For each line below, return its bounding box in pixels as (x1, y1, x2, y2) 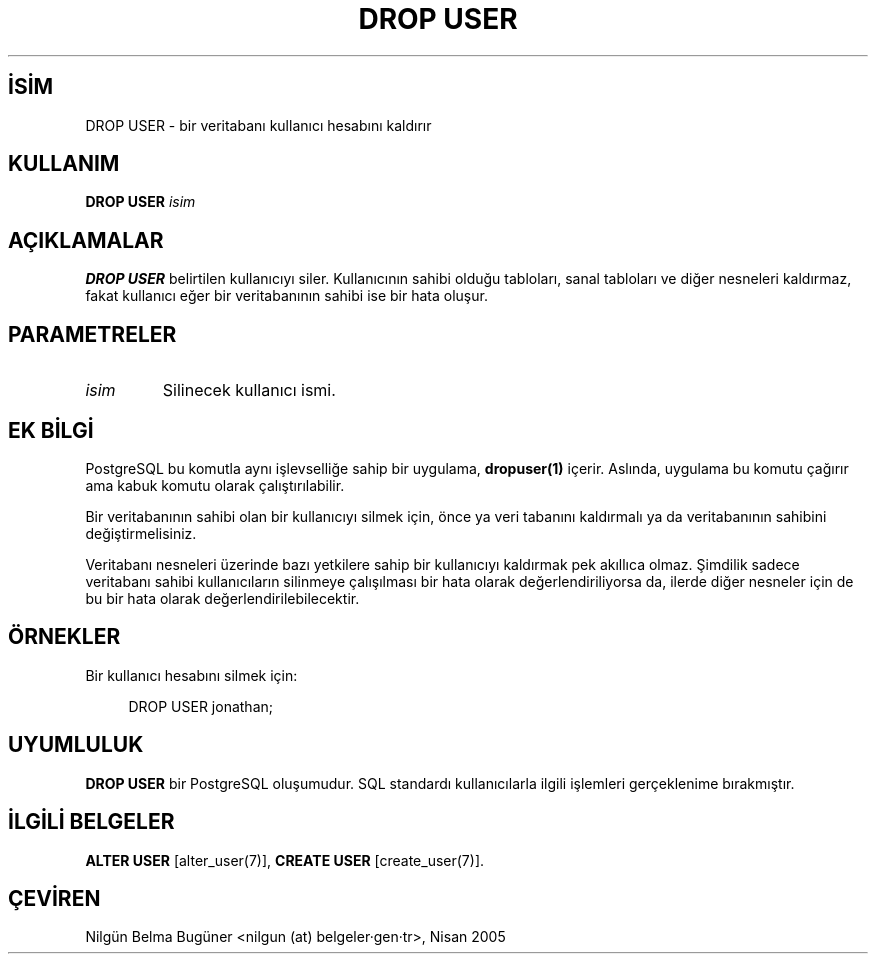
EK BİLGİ (8, 417, 94, 443)
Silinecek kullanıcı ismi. (162, 380, 336, 401)
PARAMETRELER (8, 321, 177, 347)
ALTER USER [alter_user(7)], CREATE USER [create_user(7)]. (85, 851, 485, 869)
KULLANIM (8, 151, 120, 177)
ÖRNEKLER (8, 624, 121, 650)
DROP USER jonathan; (128, 697, 273, 715)
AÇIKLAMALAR (8, 227, 164, 253)
